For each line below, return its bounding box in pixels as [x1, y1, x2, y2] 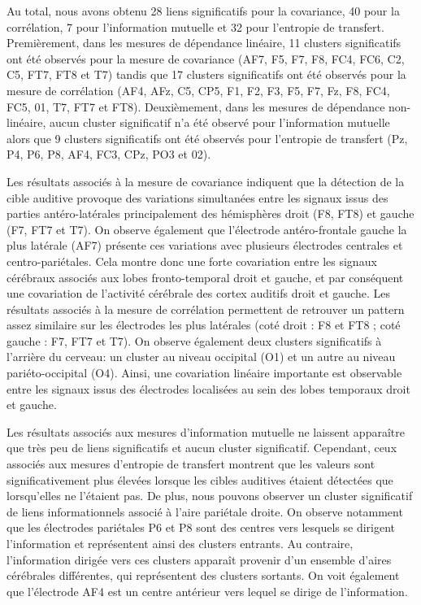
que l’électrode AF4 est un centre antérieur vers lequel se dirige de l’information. [7, 582, 408, 599]
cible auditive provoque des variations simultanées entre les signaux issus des [7, 189, 388, 206]
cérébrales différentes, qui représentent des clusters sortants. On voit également [7, 567, 400, 584]
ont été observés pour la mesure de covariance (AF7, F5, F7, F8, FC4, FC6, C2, [7, 50, 405, 67]
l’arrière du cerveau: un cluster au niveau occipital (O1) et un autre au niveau [7, 348, 396, 365]
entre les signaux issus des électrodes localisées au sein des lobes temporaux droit [7, 380, 410, 397]
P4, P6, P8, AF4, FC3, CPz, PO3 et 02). [7, 146, 211, 163]
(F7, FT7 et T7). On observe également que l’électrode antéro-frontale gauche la [7, 220, 407, 237]
